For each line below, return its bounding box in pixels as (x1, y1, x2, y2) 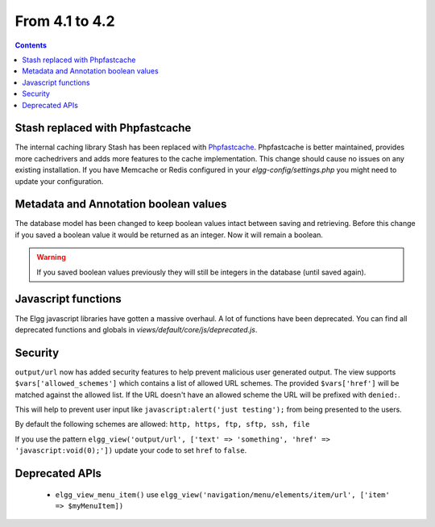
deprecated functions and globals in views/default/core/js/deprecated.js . (14, 324, 258, 334)
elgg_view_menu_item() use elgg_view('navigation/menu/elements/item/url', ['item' (55, 489, 390, 500)
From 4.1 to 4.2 (14, 12, 116, 30)
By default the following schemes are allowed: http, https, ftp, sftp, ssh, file (14, 420, 310, 429)
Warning (36, 253, 66, 262)
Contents (14, 40, 48, 50)
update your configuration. (14, 176, 104, 186)
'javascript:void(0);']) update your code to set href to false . (14, 445, 247, 455)
